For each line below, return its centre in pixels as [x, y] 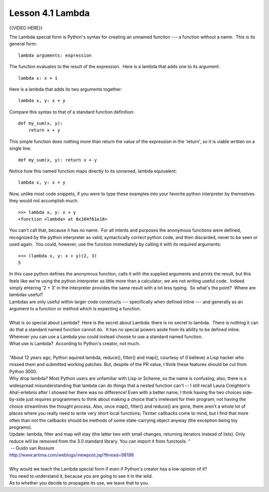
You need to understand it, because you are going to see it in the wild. [81, 476]
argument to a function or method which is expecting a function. [75, 309]
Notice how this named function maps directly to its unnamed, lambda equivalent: [93, 171]
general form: [23, 44]
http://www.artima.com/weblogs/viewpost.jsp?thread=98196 [71, 455]
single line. [20, 148]
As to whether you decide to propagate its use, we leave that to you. [79, 483]
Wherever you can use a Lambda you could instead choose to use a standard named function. [106, 337]
